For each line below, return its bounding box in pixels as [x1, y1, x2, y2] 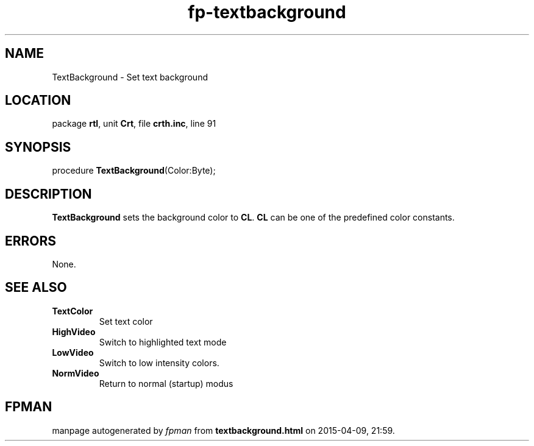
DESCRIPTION [5, 186, 92, 202]
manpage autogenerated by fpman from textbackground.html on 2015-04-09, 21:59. [52, 425, 395, 436]
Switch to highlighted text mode [99, 336, 227, 347]
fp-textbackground [188, 2, 346, 23]
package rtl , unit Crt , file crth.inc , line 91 [52, 118, 216, 129]
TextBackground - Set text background [52, 71, 208, 82]
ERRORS [5, 233, 57, 249]
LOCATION [5, 93, 71, 108]
